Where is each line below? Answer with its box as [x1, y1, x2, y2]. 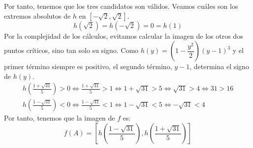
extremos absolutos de [4, 10, 71, 21]
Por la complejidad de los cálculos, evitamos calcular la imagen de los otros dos [4, 30, 243, 41]
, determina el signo [190, 61, 249, 72]
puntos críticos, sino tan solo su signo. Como [4, 45, 139, 55]
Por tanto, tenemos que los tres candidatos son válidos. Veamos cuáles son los [4, 1, 238, 11]
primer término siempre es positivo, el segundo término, [4, 61, 172, 72]
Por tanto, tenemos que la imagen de [4, 113, 115, 123]
